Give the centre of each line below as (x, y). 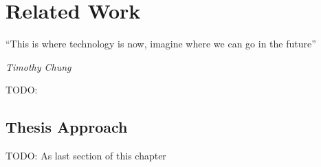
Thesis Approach (67, 127)
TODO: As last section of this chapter (86, 156)
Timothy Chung (38, 66)
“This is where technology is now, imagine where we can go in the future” (161, 44)
